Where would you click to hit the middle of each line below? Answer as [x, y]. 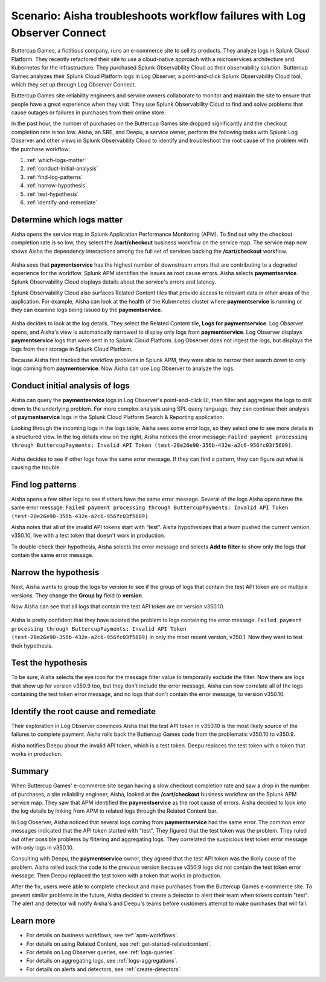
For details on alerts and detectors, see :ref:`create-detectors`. [104, 969]
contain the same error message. [52, 555]
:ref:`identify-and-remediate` [62, 202]
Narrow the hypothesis [55, 572]
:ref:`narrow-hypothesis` [57, 186]
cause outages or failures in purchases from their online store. [88, 112]
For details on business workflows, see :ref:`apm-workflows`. [102, 935]
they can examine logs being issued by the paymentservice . [87, 310]
